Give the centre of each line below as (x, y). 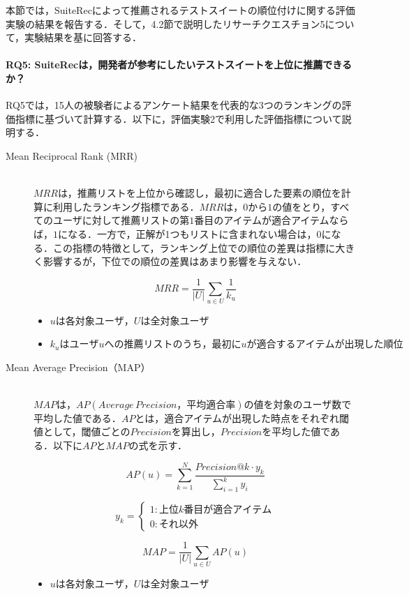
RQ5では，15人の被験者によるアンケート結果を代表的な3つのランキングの (174, 105)
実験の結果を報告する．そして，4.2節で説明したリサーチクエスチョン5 (165, 23)
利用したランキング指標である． (126, 206)
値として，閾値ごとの (82, 431)
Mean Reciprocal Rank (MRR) (72, 155)
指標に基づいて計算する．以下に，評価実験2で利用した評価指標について (178, 118)
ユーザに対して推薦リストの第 (121, 220)
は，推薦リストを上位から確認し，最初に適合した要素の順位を (199, 193)
